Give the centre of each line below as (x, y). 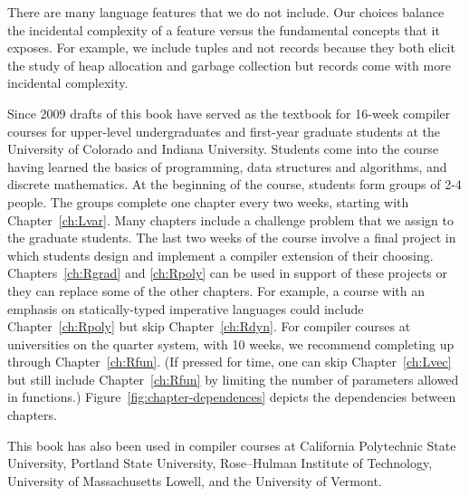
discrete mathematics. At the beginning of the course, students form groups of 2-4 (234, 184)
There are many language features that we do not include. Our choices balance (226, 12)
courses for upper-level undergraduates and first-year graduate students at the (224, 131)
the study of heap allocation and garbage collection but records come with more (229, 65)
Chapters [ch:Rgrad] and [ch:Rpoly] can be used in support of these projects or (227, 273)
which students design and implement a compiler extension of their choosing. (220, 255)
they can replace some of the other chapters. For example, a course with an (216, 290)
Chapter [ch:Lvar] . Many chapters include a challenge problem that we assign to (230, 219)
